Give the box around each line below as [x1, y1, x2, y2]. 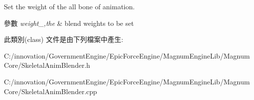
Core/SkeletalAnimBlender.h [4, 60, 91, 70]
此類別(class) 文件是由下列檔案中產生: [4, 34, 123, 44]
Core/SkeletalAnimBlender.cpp [4, 86, 97, 96]
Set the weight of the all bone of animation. [4, 1, 135, 11]
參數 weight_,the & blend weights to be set [4, 18, 134, 28]
